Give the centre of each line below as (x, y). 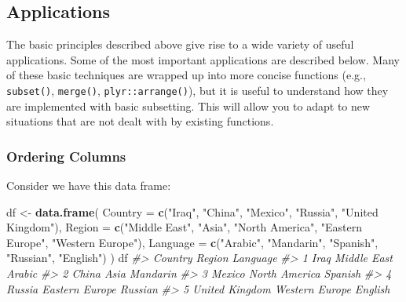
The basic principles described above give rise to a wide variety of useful (180, 44)
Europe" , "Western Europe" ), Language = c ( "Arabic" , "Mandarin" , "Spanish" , (192, 242)
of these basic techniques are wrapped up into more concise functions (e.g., (186, 75)
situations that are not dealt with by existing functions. (140, 121)
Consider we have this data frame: (89, 186)
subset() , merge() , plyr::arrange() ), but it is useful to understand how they (198, 90)
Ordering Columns (66, 156)
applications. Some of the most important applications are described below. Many (203, 59)
